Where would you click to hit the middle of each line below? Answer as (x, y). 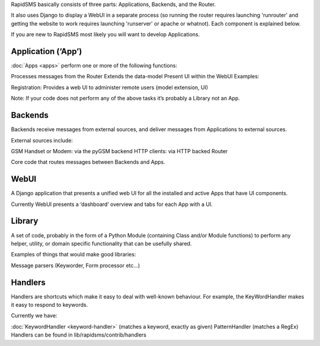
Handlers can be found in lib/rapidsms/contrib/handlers (79, 335)
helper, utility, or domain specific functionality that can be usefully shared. (101, 243)
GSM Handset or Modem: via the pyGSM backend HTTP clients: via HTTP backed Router (119, 151)
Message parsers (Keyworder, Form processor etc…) (76, 265)
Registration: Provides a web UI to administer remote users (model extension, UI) (110, 87)
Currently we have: (34, 316)
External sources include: (42, 140)
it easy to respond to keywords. (49, 305)
